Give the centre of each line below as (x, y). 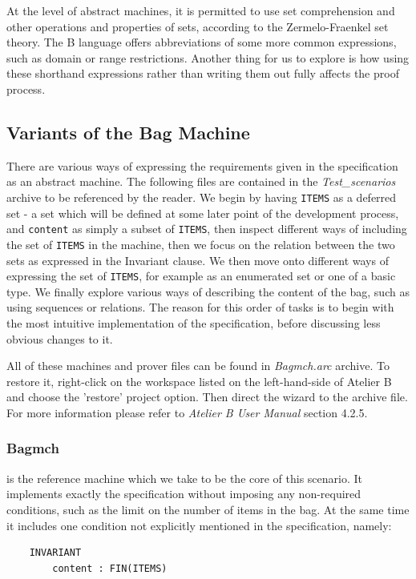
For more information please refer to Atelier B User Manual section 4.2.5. (187, 412)
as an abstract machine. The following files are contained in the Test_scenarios (201, 181)
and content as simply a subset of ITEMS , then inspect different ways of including (207, 229)
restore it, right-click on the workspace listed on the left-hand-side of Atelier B (199, 381)
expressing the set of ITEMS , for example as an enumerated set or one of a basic (201, 276)
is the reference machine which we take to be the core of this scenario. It (185, 478)
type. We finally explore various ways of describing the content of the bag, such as (208, 291)
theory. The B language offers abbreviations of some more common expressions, (202, 42)
